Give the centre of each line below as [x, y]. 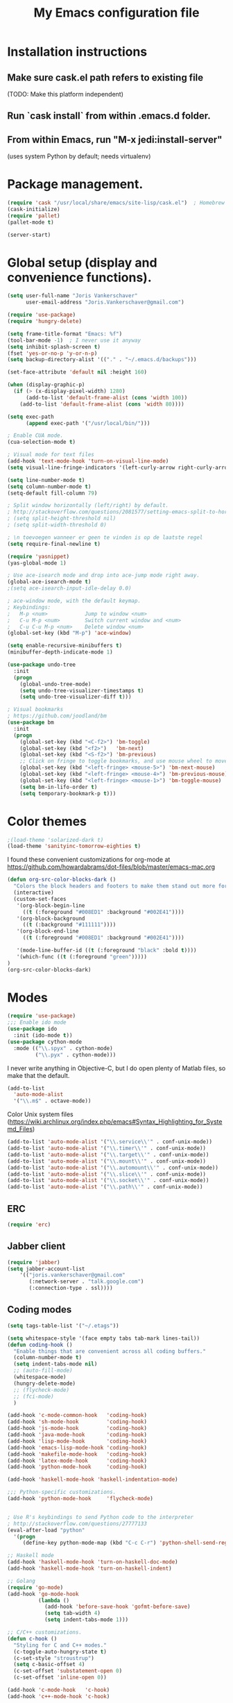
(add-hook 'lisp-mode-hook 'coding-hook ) [77, 1441]
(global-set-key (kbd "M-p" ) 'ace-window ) [69, 633]
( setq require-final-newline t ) [54, 544]
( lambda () [54, 1600]
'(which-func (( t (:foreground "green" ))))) [82, 956]
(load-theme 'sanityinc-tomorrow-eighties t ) [74, 846]
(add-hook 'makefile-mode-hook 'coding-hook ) [77, 1454]
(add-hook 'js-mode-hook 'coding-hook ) [77, 1429]
